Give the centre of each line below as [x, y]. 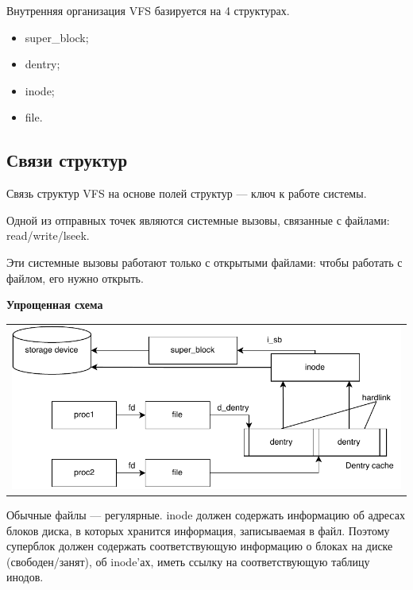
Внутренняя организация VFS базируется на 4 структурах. [148, 10]
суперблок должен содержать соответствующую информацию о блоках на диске [200, 546]
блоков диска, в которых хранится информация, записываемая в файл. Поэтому [198, 530]
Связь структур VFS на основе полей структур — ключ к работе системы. [187, 193]
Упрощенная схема [55, 305]
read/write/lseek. [48, 235]
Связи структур [67, 160]
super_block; [57, 37]
